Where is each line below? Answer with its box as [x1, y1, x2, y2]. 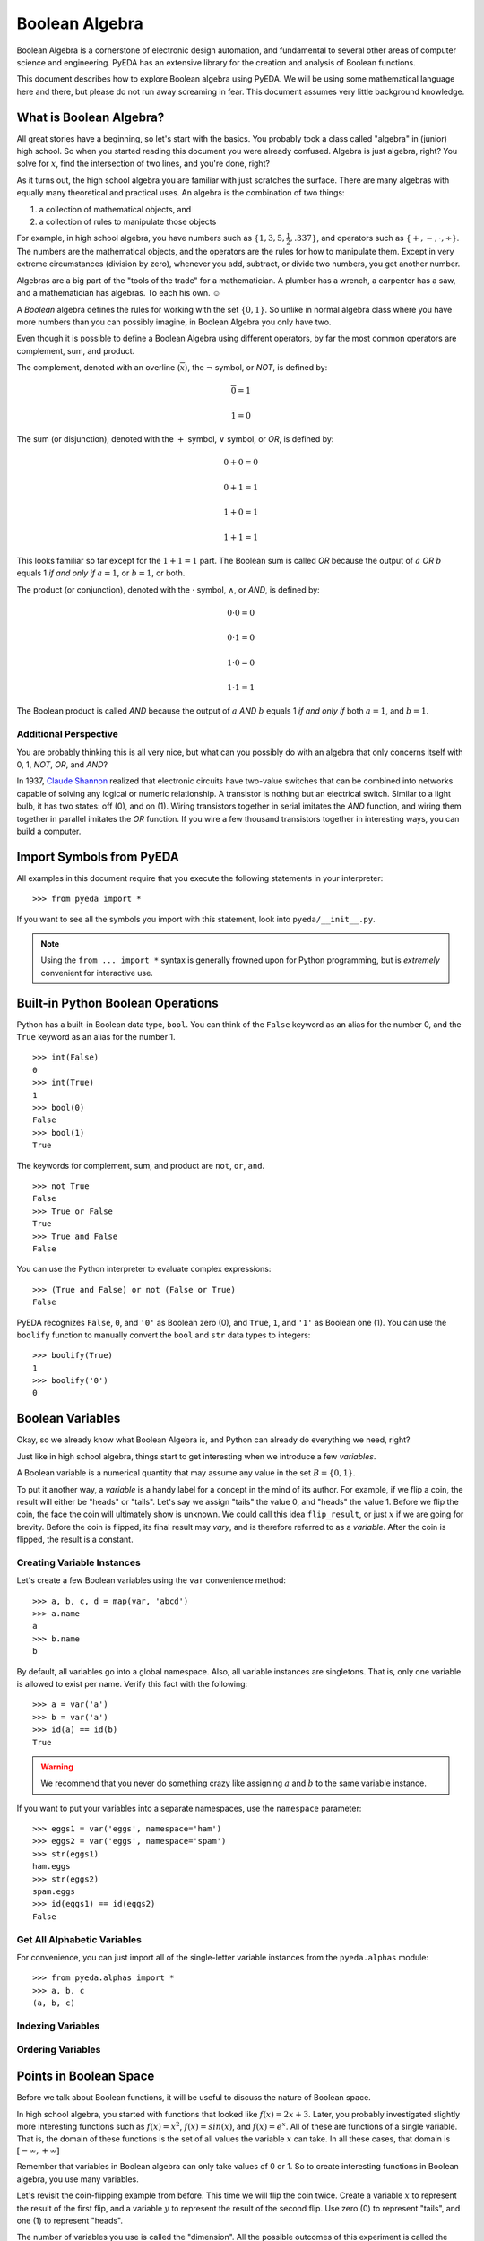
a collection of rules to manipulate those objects [39, 216, 217, 227]
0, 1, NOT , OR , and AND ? [16, 758, 108, 770]
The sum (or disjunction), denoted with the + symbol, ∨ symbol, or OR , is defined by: [16, 434, 334, 445]
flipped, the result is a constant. [16, 1534, 134, 1545]
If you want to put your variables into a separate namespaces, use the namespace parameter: [16, 1803, 362, 1813]
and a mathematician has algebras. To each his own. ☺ [16, 288, 221, 299]
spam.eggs [32, 1887, 75, 1897]
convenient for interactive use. [40, 967, 154, 978]
